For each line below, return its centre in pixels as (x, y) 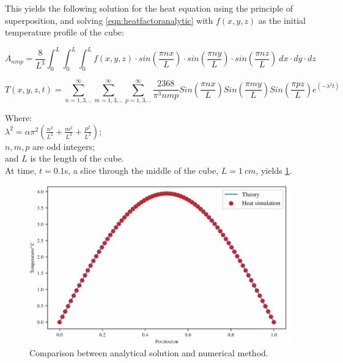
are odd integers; (63, 146)
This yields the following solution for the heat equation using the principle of (149, 8)
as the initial (282, 20)
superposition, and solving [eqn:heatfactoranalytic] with (109, 20)
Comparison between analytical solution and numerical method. (149, 353)
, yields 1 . (274, 170)
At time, (21, 170)
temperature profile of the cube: (65, 32)
